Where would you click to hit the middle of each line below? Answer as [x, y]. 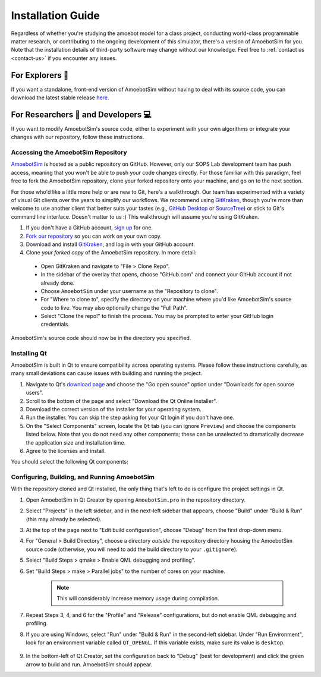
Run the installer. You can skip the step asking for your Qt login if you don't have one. [130, 418]
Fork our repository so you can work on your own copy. [94, 236]
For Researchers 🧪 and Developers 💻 [81, 114]
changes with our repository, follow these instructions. [78, 137]
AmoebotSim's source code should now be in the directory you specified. [101, 338]
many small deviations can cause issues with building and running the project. [106, 373]
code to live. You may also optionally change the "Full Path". [114, 308]
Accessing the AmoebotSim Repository [69, 153]
